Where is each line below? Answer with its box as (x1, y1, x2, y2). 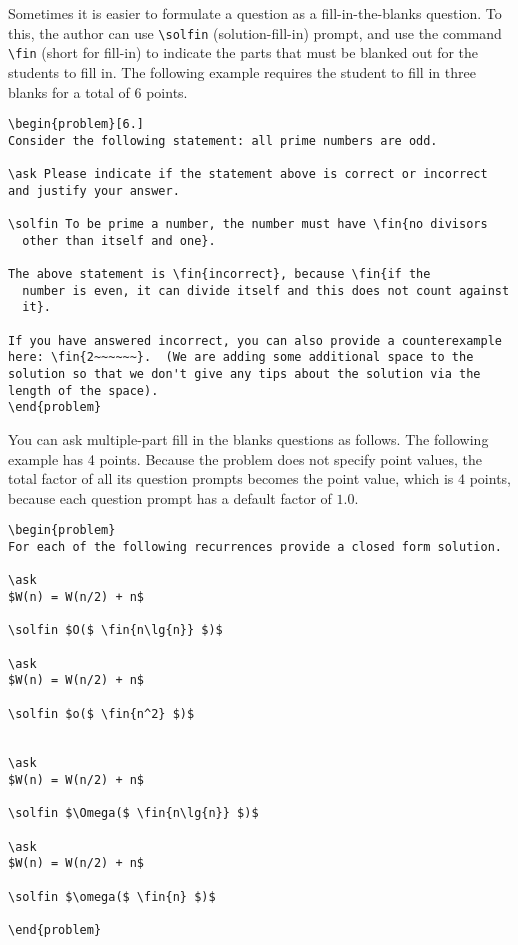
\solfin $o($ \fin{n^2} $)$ (8, 706, 195, 721)
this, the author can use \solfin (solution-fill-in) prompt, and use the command (8, 22, 502, 43)
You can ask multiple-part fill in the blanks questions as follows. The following (8, 428, 489, 449)
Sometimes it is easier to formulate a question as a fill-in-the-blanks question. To (8, 3, 502, 23)
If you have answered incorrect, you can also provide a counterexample (8, 333, 502, 348)
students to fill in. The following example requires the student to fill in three (8, 61, 476, 82)
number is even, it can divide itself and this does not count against (22, 283, 510, 298)
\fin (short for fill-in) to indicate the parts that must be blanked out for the (8, 42, 479, 63)
